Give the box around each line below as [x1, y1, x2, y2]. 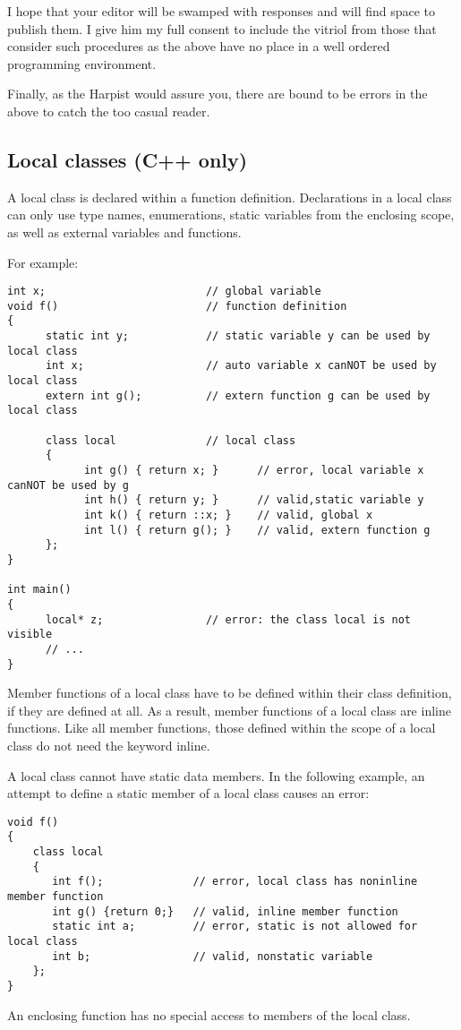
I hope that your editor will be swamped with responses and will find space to [7, 2, 436, 20]
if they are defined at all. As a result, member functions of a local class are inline [7, 700, 451, 719]
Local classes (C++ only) [7, 145, 248, 173]
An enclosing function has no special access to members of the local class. [7, 1005, 411, 1024]
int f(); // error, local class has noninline [52, 875, 418, 888]
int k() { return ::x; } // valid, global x [83, 508, 373, 521]
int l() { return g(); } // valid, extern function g [83, 523, 431, 536]
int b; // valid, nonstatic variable [52, 949, 373, 963]
